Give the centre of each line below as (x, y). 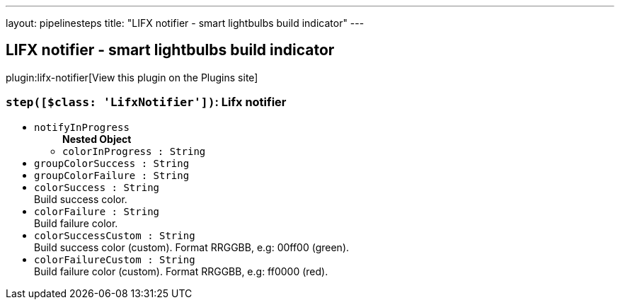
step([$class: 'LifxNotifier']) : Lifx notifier (146, 102)
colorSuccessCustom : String (115, 235)
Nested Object (97, 139)
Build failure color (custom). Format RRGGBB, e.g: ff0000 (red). (181, 271)
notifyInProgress (82, 127)
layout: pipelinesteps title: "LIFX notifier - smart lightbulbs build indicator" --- (185, 23)
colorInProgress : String (134, 151)
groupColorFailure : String (112, 175)
